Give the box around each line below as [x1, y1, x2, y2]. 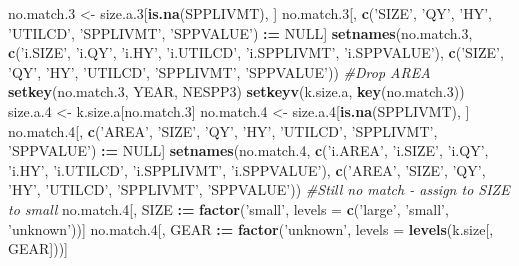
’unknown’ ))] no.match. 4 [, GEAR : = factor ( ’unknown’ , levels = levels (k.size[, [8, 218, 494, 239]
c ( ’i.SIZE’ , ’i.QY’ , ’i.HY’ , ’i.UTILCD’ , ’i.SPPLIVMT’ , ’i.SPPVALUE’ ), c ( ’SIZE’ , [8, 42, 504, 63]
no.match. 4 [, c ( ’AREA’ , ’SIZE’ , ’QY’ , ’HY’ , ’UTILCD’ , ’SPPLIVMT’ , [8, 120, 438, 141]
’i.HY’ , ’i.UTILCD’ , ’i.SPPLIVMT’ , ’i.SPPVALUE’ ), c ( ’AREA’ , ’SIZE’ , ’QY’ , [8, 159, 486, 180]
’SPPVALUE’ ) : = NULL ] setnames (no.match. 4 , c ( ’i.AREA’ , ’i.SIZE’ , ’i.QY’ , [8, 140, 489, 161]
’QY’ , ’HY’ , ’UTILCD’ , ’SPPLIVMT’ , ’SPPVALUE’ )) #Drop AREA [8, 61, 431, 82]
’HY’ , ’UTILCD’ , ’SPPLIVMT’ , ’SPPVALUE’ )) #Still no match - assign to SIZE [8, 179, 510, 200]
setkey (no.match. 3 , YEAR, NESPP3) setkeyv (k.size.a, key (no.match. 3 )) [8, 81, 465, 102]
